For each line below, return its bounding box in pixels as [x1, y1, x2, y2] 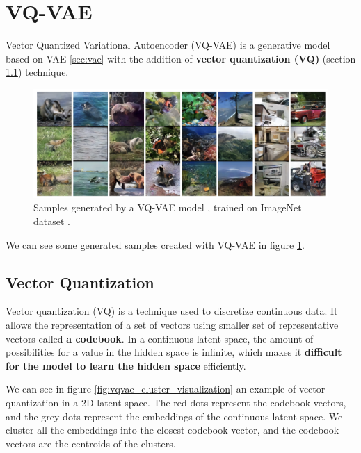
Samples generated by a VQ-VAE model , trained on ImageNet [33, 200, 302, 215]
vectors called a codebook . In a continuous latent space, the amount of [6, 331, 314, 345]
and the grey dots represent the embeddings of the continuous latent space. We [6, 409, 343, 423]
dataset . [33, 214, 70, 229]
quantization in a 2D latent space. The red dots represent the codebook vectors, [6, 395, 346, 409]
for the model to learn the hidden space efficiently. [6, 358, 246, 372]
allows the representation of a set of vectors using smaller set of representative [6, 318, 339, 331]
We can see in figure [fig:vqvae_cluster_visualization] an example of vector [6, 381, 326, 396]
